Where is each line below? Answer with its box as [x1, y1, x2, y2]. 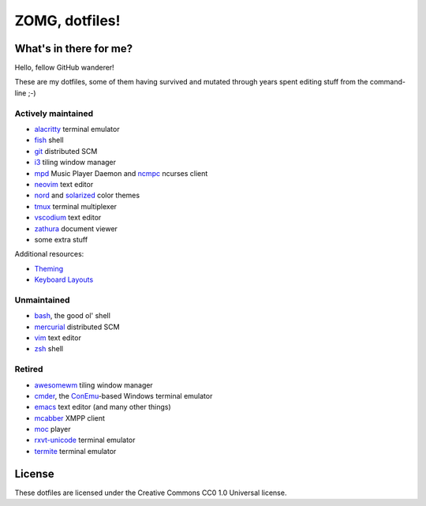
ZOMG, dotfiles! [14, 12, 121, 29]
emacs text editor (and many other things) [34, 403, 171, 412]
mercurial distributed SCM [34, 322, 120, 332]
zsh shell [34, 344, 63, 354]
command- [369, 77, 406, 87]
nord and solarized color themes [34, 190, 140, 201]
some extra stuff [34, 234, 88, 244]
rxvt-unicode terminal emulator [34, 435, 136, 445]
